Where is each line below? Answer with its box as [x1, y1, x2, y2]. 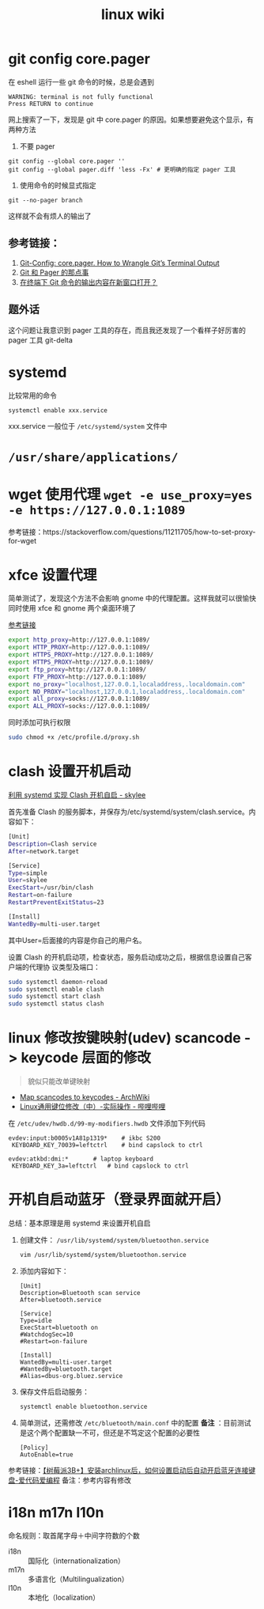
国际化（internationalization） [28, 1556, 125, 1565]
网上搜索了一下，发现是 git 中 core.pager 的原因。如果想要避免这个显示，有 [8, 115, 255, 124]
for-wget [8, 536, 37, 545]
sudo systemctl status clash [8, 1000, 104, 1008]
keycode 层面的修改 [21, 1049, 152, 1067]
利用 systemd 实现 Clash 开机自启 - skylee [8, 790, 146, 800]
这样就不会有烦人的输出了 [8, 211, 92, 221]
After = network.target [8, 847, 80, 855]
